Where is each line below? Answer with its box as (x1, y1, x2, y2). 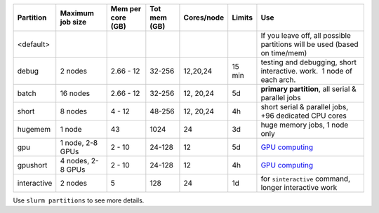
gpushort (17, 160, 48, 170)
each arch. (260, 75, 296, 84)
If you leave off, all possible (260, 31, 351, 40)
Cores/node (183, 13, 225, 22)
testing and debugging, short (260, 57, 357, 67)
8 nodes (60, 106, 88, 116)
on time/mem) (260, 48, 307, 57)
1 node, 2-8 (60, 138, 98, 147)
